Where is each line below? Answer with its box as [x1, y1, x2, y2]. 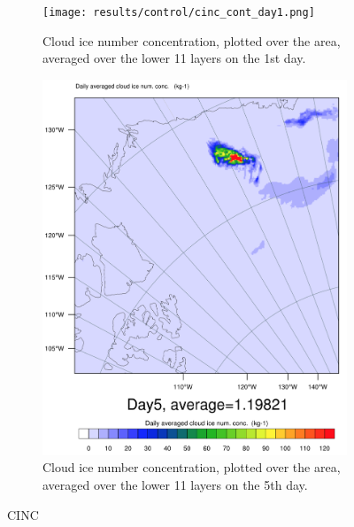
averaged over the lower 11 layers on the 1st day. [42, 49, 306, 67]
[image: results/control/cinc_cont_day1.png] [42, 6, 315, 19]
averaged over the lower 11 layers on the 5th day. [42, 475, 308, 493]
